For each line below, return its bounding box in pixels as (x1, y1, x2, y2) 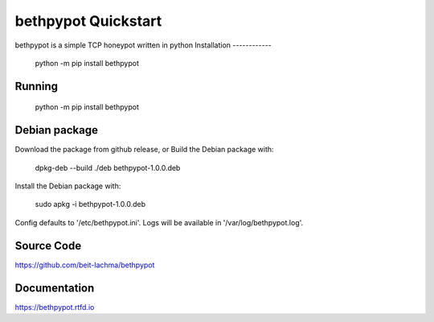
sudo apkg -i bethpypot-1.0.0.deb (35, 200, 146, 209)
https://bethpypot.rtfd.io (14, 302, 95, 312)
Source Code (14, 238, 82, 253)
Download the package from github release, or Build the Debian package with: (14, 145, 274, 155)
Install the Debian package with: (14, 181, 121, 191)
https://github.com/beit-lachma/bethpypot (14, 260, 155, 270)
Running (14, 79, 59, 93)
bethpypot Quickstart (14, 12, 162, 30)
